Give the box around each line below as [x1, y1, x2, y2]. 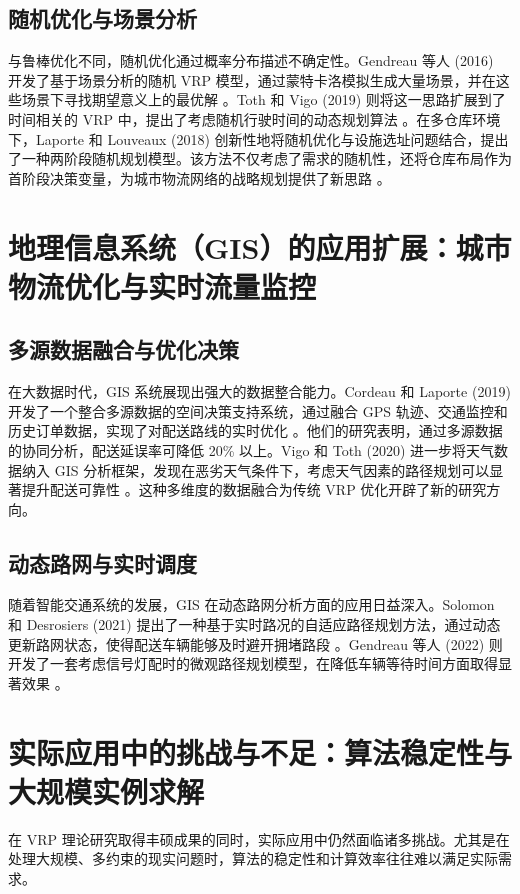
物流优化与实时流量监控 [8, 265, 317, 306]
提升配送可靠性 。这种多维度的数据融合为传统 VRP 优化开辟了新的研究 [21, 479, 487, 500]
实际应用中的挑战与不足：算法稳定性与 [8, 731, 513, 772]
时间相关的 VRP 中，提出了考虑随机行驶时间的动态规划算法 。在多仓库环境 [8, 108, 501, 129]
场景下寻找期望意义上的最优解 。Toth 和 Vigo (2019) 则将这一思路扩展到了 [21, 89, 506, 110]
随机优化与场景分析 [8, 3, 197, 34]
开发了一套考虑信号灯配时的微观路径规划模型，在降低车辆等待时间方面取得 [8, 653, 498, 674]
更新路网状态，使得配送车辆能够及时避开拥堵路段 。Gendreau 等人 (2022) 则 [8, 633, 503, 654]
